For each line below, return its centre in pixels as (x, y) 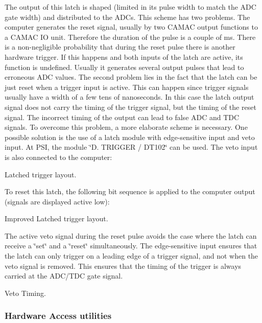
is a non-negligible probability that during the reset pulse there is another (120, 47)
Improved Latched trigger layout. (56, 218)
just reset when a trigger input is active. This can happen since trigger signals (127, 87)
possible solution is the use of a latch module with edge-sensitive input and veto (130, 137)
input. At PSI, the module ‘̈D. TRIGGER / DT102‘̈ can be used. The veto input (131, 147)
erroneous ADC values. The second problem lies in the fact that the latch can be (131, 77)
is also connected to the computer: (58, 157)
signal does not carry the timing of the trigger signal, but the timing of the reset (130, 107)
